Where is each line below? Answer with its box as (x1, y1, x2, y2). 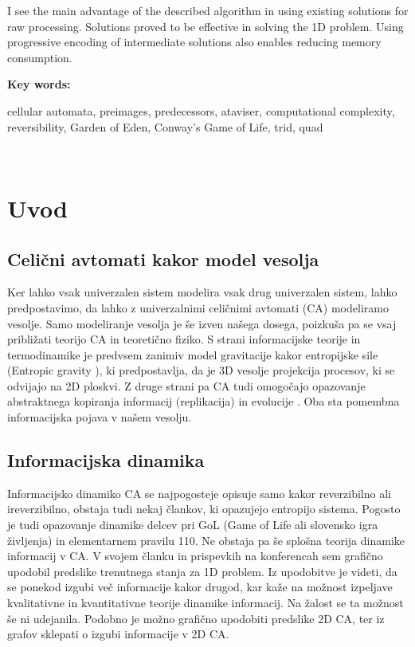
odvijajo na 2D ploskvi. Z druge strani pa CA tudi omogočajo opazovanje (7, 377, 366, 394)
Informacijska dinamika (7, 448, 205, 473)
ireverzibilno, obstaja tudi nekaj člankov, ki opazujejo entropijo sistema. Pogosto (7, 500, 401, 517)
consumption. (7, 49, 72, 65)
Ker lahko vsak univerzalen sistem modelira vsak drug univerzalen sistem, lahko (7, 284, 397, 300)
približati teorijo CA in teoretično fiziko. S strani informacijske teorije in (7, 331, 361, 347)
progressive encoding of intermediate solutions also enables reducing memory (7, 33, 382, 50)
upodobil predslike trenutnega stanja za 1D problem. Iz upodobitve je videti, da (7, 563, 397, 579)
